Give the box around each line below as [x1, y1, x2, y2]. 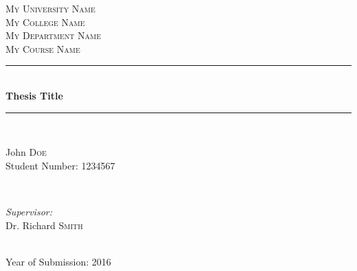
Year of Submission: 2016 [5, 254, 111, 268]
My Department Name [5, 28, 102, 43]
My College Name [5, 14, 85, 29]
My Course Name [5, 41, 80, 56]
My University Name [5, 1, 95, 15]
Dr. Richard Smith [5, 217, 83, 232]
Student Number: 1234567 [5, 158, 115, 172]
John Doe [5, 145, 47, 159]
